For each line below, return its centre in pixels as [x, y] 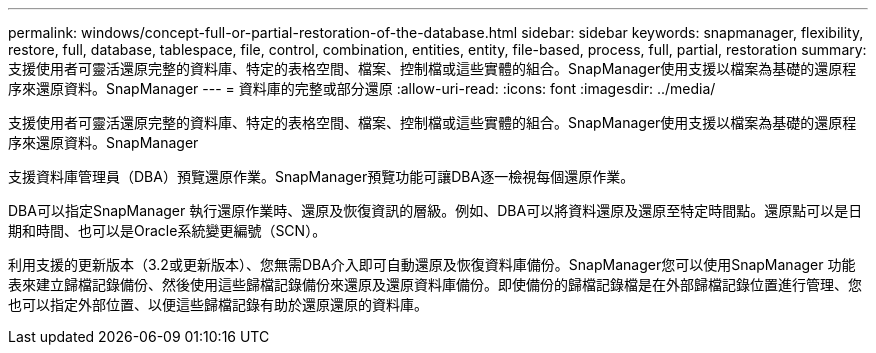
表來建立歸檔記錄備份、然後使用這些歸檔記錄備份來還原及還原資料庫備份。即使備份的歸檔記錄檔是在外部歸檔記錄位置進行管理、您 [435, 284]
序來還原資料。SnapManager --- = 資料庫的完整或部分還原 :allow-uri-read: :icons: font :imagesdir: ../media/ [362, 88]
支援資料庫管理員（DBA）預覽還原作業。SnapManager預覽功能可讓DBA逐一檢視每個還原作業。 [321, 176]
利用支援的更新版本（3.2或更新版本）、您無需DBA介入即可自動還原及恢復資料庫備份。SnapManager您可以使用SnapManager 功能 [432, 264]
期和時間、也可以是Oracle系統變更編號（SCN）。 [167, 230]
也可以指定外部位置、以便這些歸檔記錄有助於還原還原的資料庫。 [218, 304]
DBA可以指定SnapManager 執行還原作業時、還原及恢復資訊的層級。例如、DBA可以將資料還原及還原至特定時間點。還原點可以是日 [435, 210]
